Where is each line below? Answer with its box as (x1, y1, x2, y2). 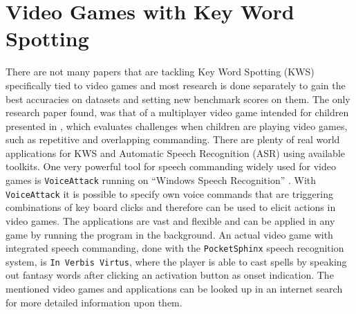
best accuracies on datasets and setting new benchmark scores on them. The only (6, 91, 350, 106)
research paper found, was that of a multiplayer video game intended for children (6, 105, 349, 120)
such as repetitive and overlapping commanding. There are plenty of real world (6, 132, 340, 147)
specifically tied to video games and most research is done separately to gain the (6, 77, 346, 92)
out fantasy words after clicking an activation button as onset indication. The (6, 268, 334, 282)
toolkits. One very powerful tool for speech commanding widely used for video (6, 159, 336, 174)
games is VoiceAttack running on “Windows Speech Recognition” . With (6, 173, 317, 187)
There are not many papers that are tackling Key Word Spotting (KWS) (6, 64, 315, 79)
